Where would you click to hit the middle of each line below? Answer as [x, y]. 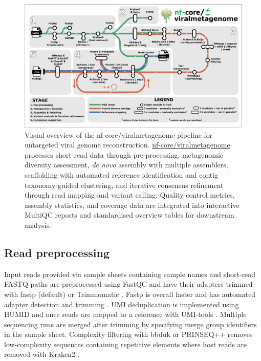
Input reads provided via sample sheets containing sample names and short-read [130, 274]
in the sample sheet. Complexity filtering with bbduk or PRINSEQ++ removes [128, 334]
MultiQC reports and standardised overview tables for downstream [129, 215]
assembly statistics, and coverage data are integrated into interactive [132, 205]
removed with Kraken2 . [42, 354]
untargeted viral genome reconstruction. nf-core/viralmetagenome [127, 145]
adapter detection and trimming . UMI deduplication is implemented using [122, 304]
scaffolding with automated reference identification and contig [122, 174]
